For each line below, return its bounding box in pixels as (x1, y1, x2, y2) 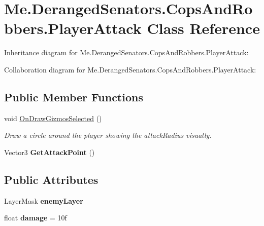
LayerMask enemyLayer (4, 195, 83, 206)
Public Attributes (4, 171, 98, 187)
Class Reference (147, 18, 260, 39)
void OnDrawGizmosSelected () (4, 112, 102, 123)
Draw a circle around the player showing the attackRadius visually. (4, 130, 212, 140)
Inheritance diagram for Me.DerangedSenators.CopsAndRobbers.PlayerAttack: (4, 47, 249, 58)
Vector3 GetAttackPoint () (4, 146, 95, 157)
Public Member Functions (4, 89, 143, 104)
